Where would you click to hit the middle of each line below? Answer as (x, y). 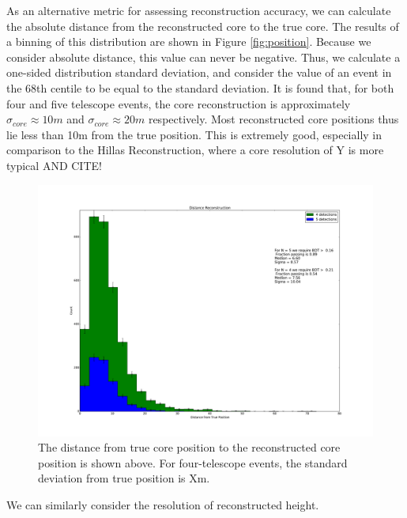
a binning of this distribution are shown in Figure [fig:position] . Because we (189, 42)
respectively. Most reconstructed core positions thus (273, 119)
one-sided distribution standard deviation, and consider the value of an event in (199, 72)
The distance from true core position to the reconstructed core (189, 447)
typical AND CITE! (54, 165)
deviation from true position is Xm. (124, 478)
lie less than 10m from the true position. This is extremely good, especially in (194, 134)
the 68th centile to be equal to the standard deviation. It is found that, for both (200, 87)
